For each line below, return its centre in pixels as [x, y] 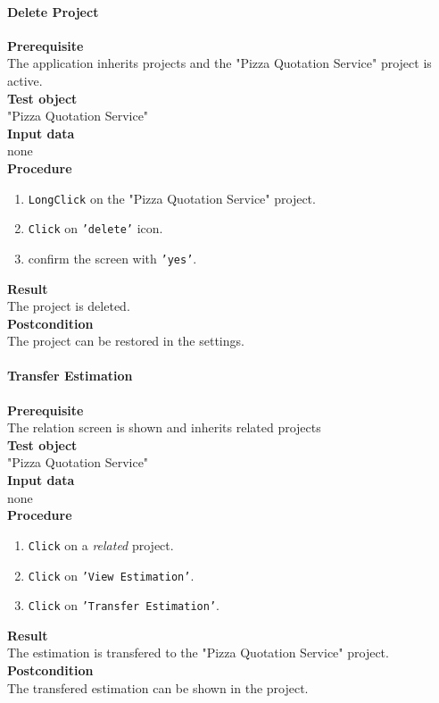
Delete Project [53, 11]
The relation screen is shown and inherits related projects [164, 427]
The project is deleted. [69, 306]
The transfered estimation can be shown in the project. [158, 687]
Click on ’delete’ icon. [95, 228]
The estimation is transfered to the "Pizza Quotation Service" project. [198, 653]
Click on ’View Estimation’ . [111, 575]
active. [25, 80]
